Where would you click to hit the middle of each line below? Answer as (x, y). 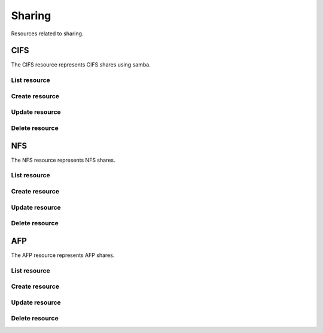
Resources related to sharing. (47, 34)
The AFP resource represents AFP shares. (63, 255)
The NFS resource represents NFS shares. (63, 160)
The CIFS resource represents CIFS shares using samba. (81, 65)
